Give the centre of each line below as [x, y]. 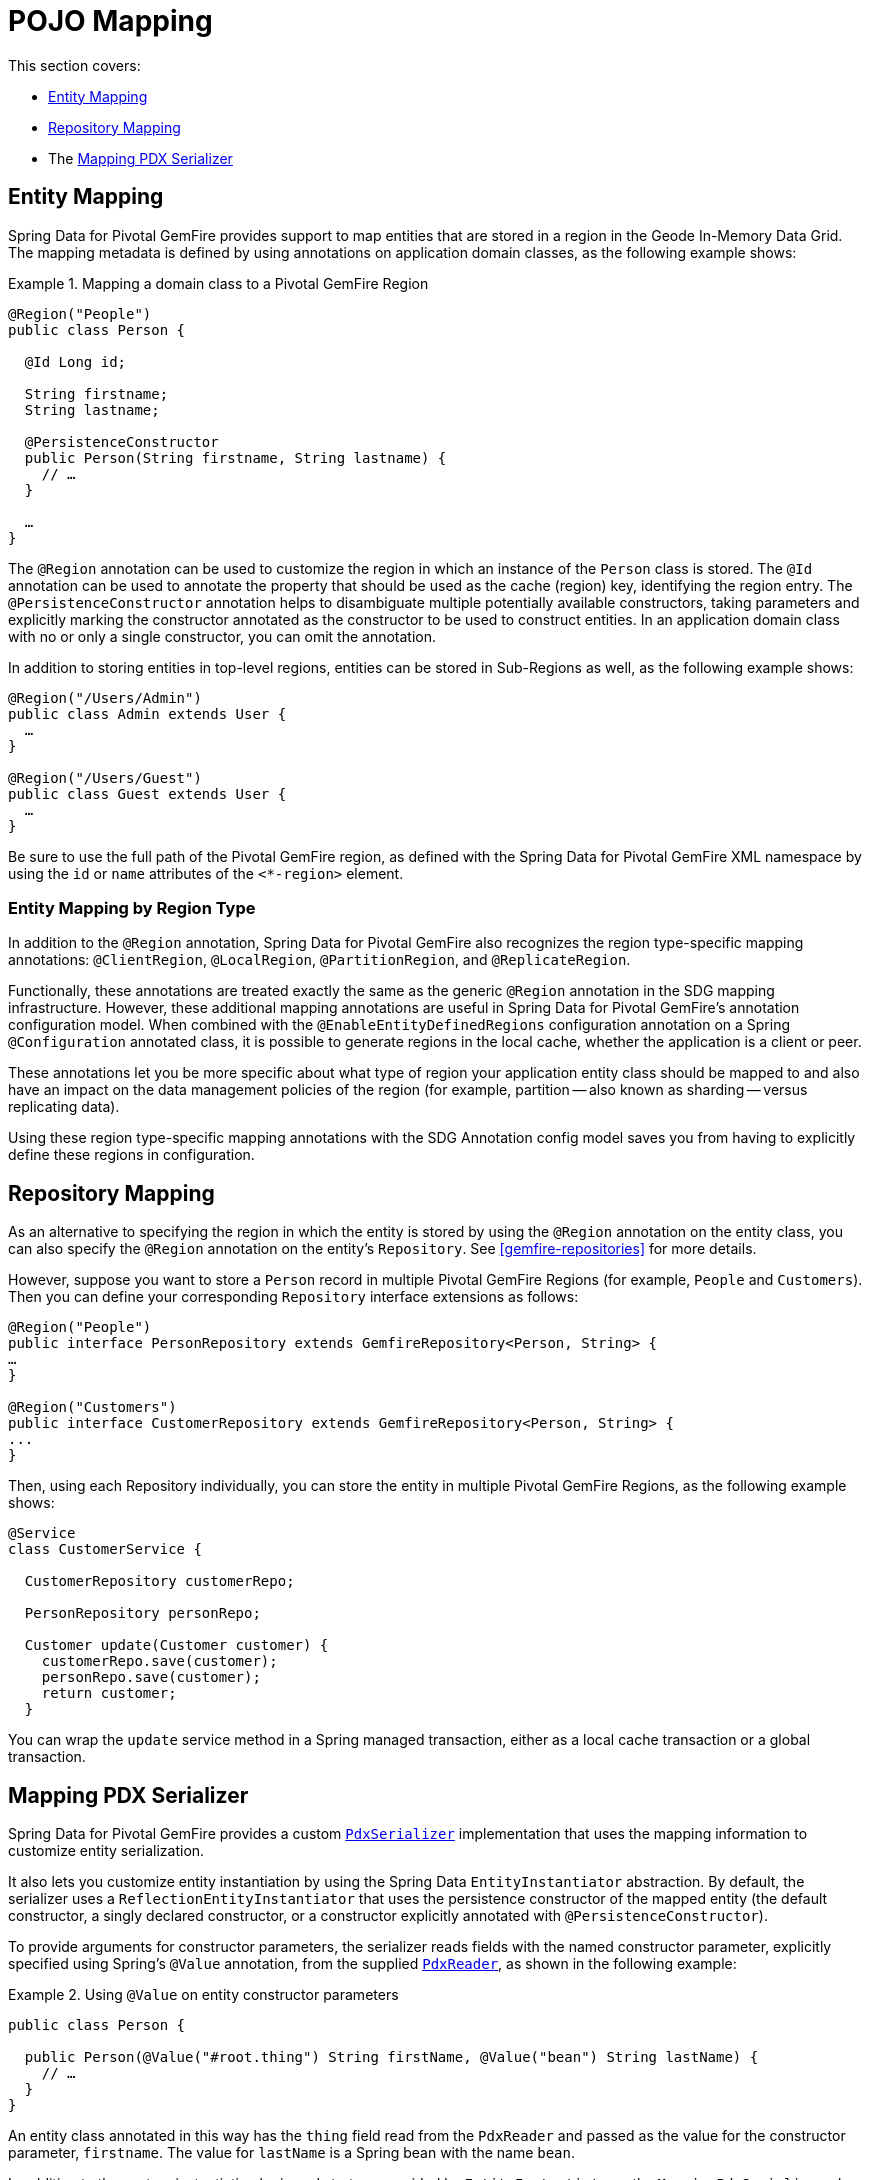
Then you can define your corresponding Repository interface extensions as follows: [293, 1297]
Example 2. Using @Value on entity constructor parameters [203, 1995]
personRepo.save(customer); [151, 1677]
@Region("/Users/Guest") [105, 777]
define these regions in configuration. [131, 1155]
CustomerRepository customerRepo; [159, 1581]
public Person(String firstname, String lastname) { [235, 457]
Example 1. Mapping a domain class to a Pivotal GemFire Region [218, 283]
